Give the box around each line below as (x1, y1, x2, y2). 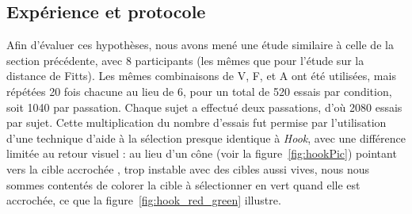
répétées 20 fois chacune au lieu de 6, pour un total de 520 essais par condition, (6, 82, 392, 99)
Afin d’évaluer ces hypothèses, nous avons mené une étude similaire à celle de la (6, 36, 394, 53)
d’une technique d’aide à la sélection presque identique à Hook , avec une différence (6, 129, 406, 146)
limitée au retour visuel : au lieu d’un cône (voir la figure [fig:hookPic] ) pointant (6, 145, 397, 162)
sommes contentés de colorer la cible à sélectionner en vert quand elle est (6, 176, 360, 193)
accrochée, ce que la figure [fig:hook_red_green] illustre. (6, 192, 281, 208)
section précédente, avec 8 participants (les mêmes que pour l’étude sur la (6, 52, 364, 68)
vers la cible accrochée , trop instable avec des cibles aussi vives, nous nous (6, 160, 370, 177)
